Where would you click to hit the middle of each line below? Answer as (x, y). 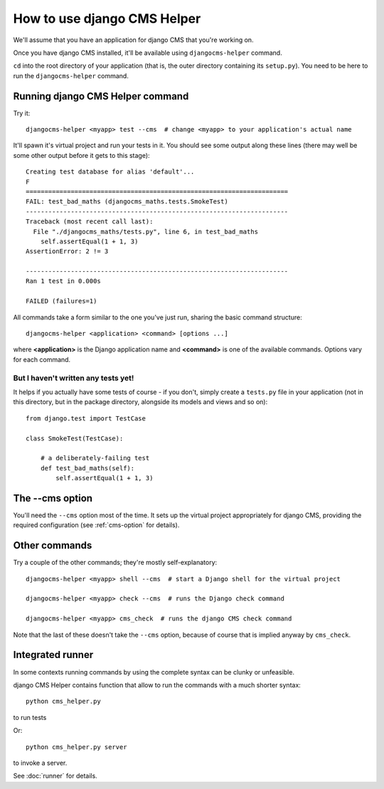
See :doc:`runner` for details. (55, 776)
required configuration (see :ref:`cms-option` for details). (96, 525)
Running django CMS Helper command (101, 96)
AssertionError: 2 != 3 (67, 251)
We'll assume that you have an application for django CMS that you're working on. (133, 40)
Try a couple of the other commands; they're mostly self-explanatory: (115, 563)
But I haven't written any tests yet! (74, 378)
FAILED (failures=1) (62, 301)
